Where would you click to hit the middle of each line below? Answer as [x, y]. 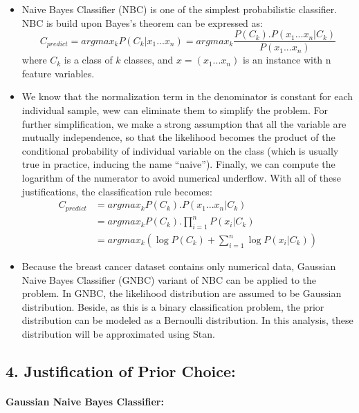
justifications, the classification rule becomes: [117, 191]
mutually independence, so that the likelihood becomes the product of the [178, 137]
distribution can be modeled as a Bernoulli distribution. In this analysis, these [187, 320]
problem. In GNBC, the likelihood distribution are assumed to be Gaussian [182, 293]
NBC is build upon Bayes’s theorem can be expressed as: [142, 22]
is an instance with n [287, 60]
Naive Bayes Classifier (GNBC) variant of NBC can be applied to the [169, 279]
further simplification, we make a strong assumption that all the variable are [184, 123]
